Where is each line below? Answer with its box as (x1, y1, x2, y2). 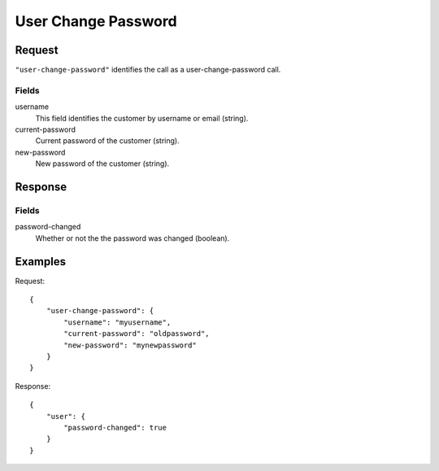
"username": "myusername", (63, 317, 172, 327)
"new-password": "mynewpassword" (63, 340, 197, 350)
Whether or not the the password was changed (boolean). (35, 233, 230, 243)
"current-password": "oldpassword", (63, 329, 211, 338)
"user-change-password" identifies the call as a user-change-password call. (15, 65, 281, 75)
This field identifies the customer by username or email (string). (35, 113, 249, 123)
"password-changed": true (63, 423, 167, 432)
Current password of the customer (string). (35, 136, 180, 146)
